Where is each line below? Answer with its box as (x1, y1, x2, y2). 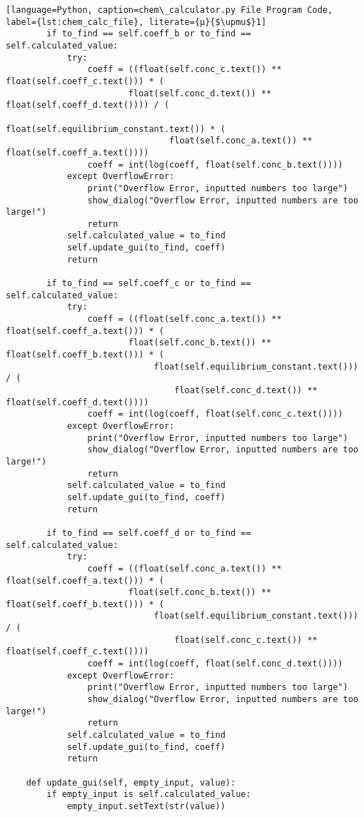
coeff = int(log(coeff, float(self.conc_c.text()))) (87, 409, 343, 420)
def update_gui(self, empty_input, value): (26, 777, 236, 788)
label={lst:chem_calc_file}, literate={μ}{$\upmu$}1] (6, 16, 267, 27)
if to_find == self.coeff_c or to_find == (46, 278, 251, 289)
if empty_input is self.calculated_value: (46, 789, 251, 800)
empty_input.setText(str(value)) (66, 801, 226, 811)
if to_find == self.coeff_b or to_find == (46, 29, 251, 39)
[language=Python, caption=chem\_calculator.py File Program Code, (6, 5, 333, 15)
